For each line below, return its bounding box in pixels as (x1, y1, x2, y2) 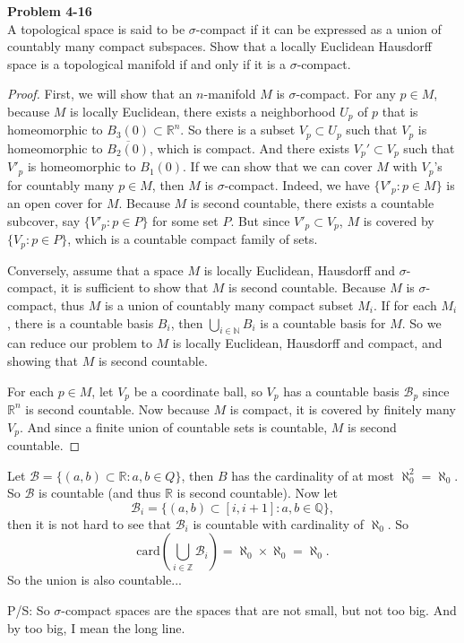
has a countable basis (283, 381, 400, 400)
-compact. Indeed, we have (224, 175, 370, 194)
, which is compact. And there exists (150, 138, 350, 157)
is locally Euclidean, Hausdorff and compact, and (172, 334, 443, 352)
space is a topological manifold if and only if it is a (7, 54, 286, 73)
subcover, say (7, 211, 81, 230)
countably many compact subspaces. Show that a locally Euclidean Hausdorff (7, 37, 432, 56)
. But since (230, 211, 290, 230)
